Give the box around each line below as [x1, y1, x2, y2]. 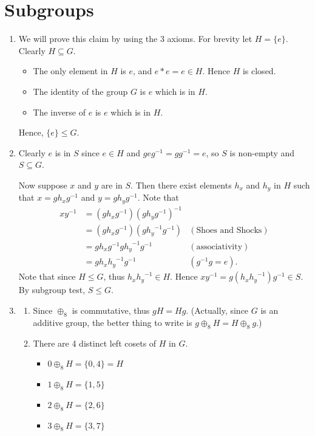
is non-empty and [229, 146, 295, 159]
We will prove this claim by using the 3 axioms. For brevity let [18, 32, 252, 45]
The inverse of [33, 105, 86, 118]
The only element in [33, 64, 108, 77]
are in [101, 178, 123, 191]
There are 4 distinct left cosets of [33, 336, 157, 349]
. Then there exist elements [130, 178, 232, 191]
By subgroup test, [18, 283, 86, 296]
